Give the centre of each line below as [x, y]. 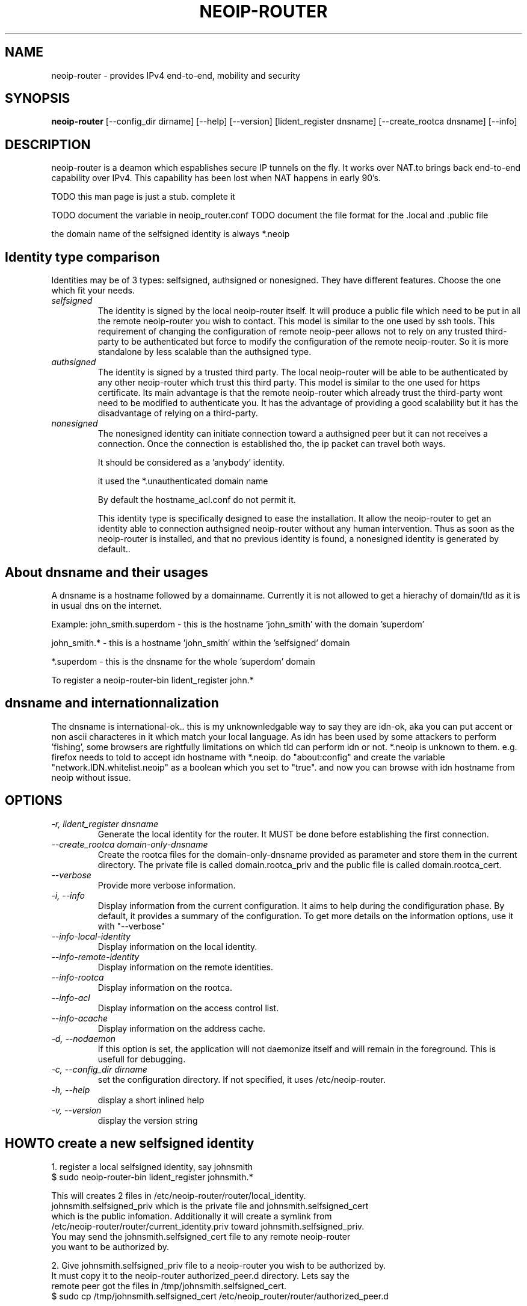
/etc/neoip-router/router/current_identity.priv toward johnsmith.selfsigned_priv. [208, 1226]
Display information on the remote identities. [186, 967]
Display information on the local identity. [177, 946]
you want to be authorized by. [110, 1246]
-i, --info [68, 895]
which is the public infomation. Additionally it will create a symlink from [192, 1216]
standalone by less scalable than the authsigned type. [205, 352]
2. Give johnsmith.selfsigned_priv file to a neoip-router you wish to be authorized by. [219, 1265]
